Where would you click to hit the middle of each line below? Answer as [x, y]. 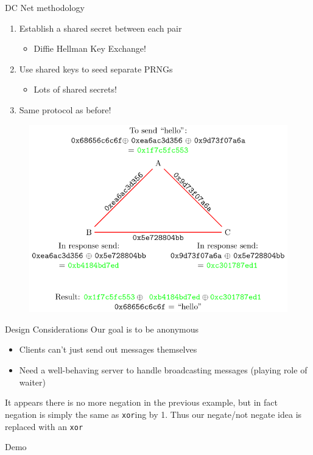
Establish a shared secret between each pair [100, 28]
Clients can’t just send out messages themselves [108, 349]
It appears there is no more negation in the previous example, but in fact [141, 402]
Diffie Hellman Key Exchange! [90, 48]
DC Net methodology [45, 7]
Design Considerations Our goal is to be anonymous [102, 329]
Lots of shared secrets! [75, 89]
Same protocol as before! [65, 109]
